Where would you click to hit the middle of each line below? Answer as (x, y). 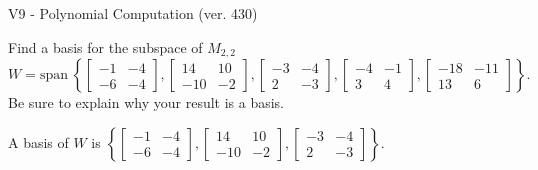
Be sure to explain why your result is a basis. (146, 102)
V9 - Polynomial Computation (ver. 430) (133, 13)
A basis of (38, 141)
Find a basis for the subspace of (105, 46)
